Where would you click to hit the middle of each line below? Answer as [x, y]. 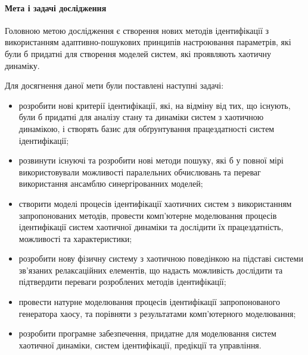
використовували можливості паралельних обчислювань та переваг [140, 172]
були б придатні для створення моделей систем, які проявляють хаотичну [138, 53]
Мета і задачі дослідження [56, 7]
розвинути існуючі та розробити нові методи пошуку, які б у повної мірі [151, 160]
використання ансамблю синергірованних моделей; [111, 183]
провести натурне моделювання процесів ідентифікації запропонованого [149, 302]
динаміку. [22, 65]
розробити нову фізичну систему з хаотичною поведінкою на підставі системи [161, 258]
